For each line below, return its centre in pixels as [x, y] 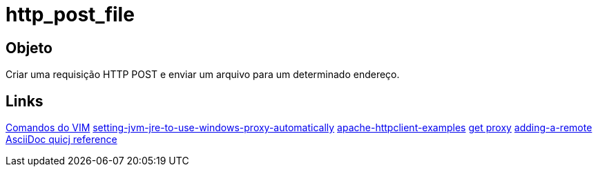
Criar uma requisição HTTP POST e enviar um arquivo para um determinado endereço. [203, 75]
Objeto [29, 48]
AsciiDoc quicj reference [61, 140]
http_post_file [70, 15]
